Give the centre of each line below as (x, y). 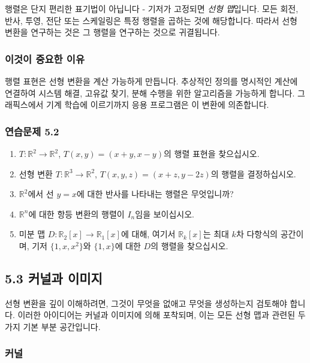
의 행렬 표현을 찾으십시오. (211, 153)
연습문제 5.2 (32, 131)
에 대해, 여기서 (148, 234)
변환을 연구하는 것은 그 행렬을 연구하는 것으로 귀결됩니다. (112, 32)
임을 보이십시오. (165, 214)
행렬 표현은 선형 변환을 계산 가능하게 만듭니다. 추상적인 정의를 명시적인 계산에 (151, 81)
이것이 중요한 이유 (45, 58)
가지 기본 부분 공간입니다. (53, 326)
